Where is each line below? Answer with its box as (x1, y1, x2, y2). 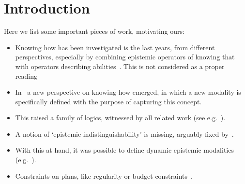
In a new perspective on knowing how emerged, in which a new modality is (15, 87, 241, 97)
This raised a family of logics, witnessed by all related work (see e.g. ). (15, 113, 226, 123)
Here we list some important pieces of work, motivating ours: (4, 26, 184, 36)
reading (15, 71, 37, 81)
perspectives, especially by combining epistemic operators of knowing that (15, 52, 235, 62)
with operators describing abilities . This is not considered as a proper (15, 61, 225, 71)
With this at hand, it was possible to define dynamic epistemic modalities (15, 145, 234, 155)
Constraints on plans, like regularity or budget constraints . (15, 170, 193, 181)
